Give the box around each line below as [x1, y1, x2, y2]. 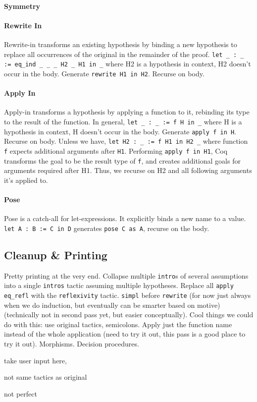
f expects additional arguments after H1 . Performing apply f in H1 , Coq [4, 145, 228, 156]
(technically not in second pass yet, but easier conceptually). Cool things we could [4, 309, 254, 320]
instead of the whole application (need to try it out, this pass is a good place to [4, 329, 246, 339]
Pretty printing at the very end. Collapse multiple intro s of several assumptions [4, 270, 249, 281]
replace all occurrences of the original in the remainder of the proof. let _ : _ [4, 49, 244, 59]
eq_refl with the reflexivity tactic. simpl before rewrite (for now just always [4, 289, 251, 300]
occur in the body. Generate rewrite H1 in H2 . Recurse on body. [4, 68, 205, 78]
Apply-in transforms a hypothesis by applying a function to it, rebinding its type [4, 107, 250, 117]
